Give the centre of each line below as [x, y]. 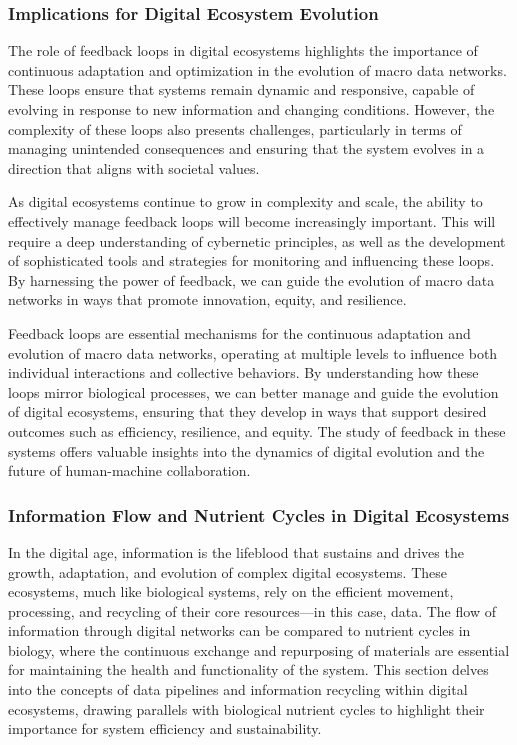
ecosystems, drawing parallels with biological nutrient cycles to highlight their [246, 708]
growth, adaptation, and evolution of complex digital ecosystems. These [228, 571]
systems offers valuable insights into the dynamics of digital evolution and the [246, 450]
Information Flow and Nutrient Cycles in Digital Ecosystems [259, 514]
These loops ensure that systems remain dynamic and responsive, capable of [241, 89]
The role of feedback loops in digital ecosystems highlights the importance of [243, 50]
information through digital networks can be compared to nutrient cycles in [239, 630]
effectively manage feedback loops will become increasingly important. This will [252, 220]
